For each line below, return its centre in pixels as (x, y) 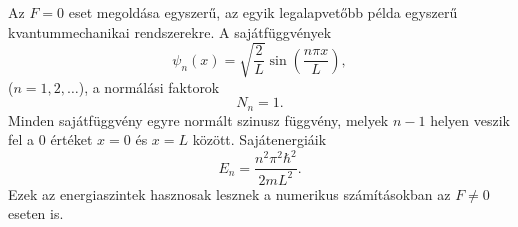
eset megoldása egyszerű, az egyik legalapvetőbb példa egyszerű (263, 12)
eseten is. (36, 213)
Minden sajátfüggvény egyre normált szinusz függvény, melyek (198, 119)
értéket (71, 139)
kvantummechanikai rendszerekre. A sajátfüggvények (170, 31)
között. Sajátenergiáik (259, 139)
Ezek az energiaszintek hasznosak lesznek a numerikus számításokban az (229, 193)
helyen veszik (470, 119)
